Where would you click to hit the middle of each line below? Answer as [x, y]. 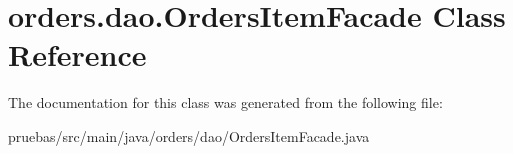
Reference [77, 54]
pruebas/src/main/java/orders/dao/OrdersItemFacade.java [189, 135]
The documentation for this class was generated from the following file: [225, 102]
